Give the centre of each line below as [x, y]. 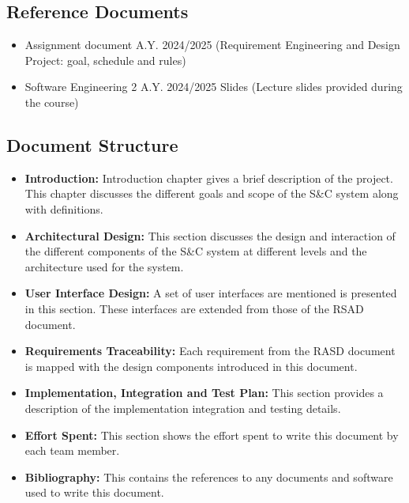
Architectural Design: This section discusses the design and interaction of [210, 235]
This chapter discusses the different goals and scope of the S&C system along [212, 193]
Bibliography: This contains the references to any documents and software [209, 477]
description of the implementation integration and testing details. [183, 408]
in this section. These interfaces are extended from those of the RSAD [194, 308]
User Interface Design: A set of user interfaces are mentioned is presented [211, 293]
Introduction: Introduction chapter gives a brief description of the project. [209, 178]
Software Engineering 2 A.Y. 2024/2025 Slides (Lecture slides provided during [214, 87]
